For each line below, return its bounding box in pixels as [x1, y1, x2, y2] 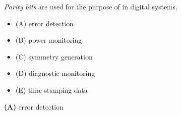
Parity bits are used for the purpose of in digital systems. [4, 1, 178, 11]
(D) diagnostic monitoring [15, 68, 95, 78]
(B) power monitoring [15, 35, 82, 45]
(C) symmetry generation [15, 51, 93, 61]
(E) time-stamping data [15, 84, 88, 95]
